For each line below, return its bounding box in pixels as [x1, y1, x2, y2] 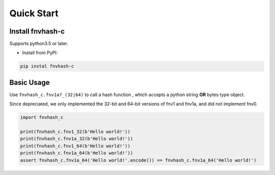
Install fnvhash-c [9, 27, 65, 36]
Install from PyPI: [22, 50, 58, 56]
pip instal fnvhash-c [20, 64, 74, 69]
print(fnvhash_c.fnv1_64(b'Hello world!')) [20, 143, 131, 149]
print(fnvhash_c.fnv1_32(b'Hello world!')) [20, 129, 131, 135]
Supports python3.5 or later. [9, 41, 69, 47]
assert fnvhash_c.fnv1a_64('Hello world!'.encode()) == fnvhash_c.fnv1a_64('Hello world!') [20, 157, 257, 163]
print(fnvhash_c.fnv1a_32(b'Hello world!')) [20, 136, 133, 142]
